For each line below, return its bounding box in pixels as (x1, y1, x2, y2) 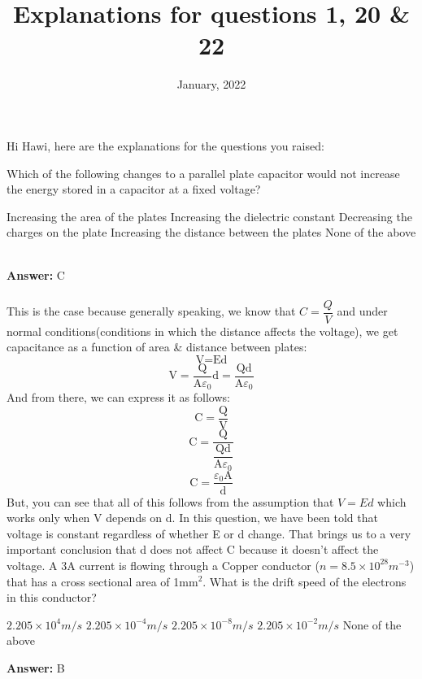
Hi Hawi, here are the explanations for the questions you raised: (7, 137, 324, 154)
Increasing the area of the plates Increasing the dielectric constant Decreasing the (7, 207, 412, 224)
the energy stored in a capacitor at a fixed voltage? (7, 181, 261, 198)
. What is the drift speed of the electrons (202, 572, 407, 590)
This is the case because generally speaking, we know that (7, 303, 296, 320)
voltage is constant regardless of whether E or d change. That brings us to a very (7, 524, 411, 542)
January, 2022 (176, 76, 246, 93)
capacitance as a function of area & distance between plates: (7, 338, 307, 355)
